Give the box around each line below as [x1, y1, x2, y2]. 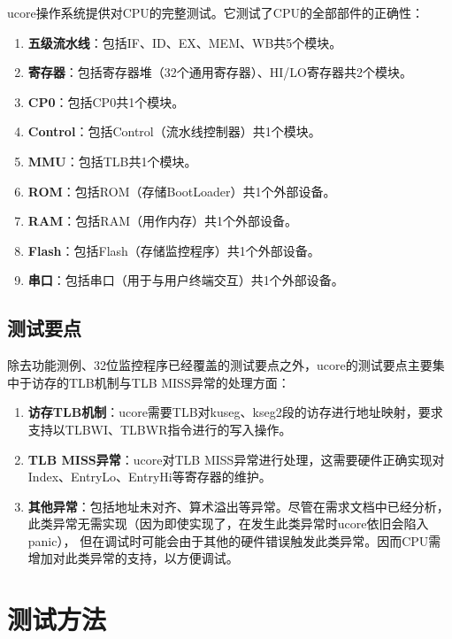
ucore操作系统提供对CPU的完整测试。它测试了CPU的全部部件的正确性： [7, 4, 424, 21]
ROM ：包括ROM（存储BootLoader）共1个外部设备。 [27, 181, 336, 200]
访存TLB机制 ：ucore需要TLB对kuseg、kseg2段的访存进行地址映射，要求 [27, 403, 443, 421]
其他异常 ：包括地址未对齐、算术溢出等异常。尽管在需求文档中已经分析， [27, 497, 449, 515]
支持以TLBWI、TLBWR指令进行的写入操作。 [27, 420, 292, 438]
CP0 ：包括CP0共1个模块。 [27, 92, 185, 111]
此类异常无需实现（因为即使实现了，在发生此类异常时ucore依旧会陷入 [27, 514, 429, 533]
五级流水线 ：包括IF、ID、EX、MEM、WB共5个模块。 [27, 33, 342, 51]
